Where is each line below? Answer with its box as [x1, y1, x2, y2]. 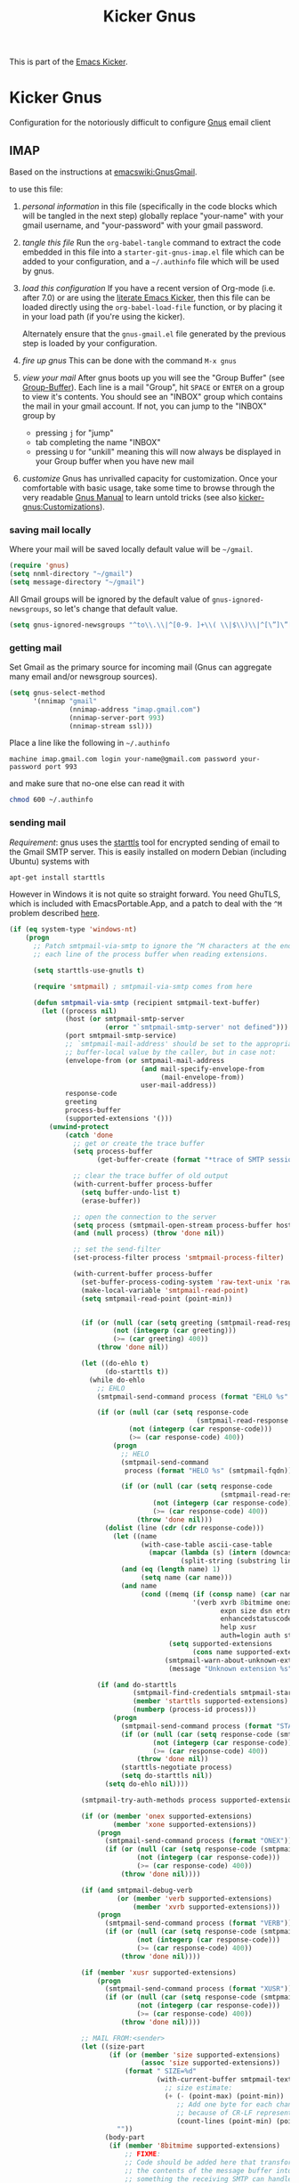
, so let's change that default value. [48, 603, 178, 613]
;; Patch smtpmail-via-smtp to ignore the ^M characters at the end [32, 942, 293, 951]
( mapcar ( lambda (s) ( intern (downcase [148, 1548, 296, 1557]
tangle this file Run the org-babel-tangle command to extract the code [21, 237, 282, 248]
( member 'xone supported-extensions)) [112, 1820, 256, 1829]
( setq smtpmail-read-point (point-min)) [80, 1294, 233, 1303]
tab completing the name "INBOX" [35, 436, 161, 447]
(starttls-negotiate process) [120, 1763, 233, 1773]
